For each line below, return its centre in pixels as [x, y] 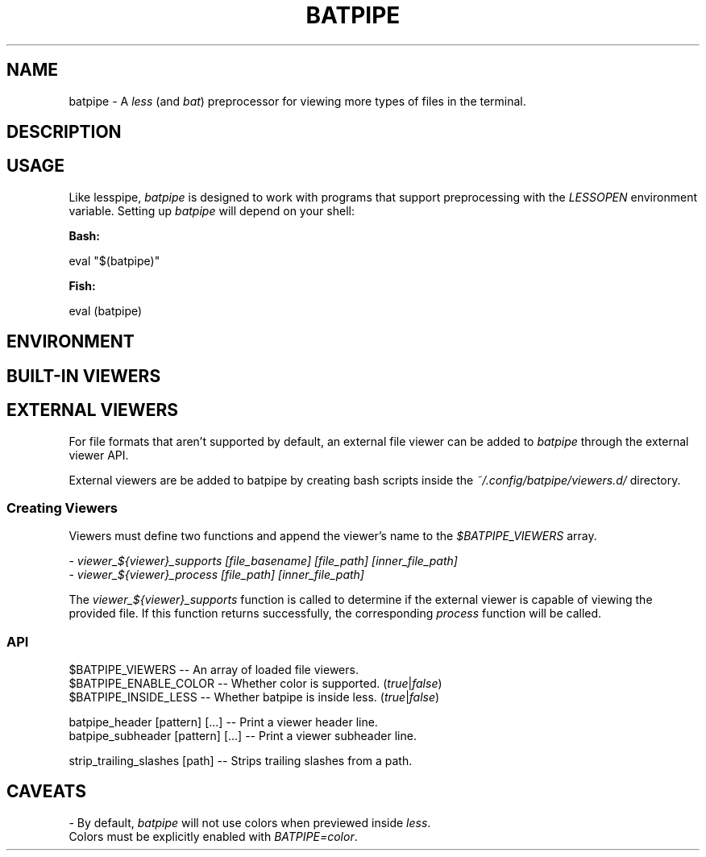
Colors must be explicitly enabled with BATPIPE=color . [213, 836]
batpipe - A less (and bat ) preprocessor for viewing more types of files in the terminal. [297, 101]
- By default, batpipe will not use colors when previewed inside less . [250, 822]
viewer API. [99, 455]
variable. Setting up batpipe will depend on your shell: [212, 210]
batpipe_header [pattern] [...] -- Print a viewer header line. [223, 722]
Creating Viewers [62, 508]
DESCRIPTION [64, 132]
